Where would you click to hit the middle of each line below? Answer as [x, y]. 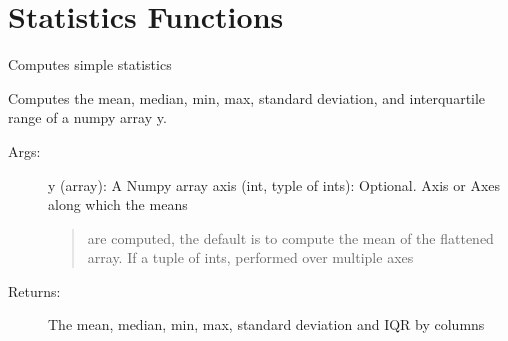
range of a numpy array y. [87, 117]
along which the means [118, 204]
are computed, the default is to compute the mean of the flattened [290, 237]
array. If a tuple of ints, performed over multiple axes [250, 257]
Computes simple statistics [90, 64]
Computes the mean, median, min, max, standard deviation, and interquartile [247, 97]
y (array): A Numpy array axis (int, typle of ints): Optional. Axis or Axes [274, 184]
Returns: [34, 290]
